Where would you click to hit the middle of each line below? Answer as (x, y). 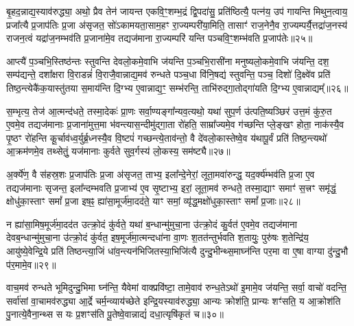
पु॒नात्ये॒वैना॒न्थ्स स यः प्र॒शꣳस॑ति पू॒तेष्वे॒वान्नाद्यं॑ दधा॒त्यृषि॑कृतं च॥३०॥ (115, 314)
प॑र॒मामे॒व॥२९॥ (31, 264)
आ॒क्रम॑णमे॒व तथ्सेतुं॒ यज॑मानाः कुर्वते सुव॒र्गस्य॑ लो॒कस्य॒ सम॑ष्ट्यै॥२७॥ (118, 151)
